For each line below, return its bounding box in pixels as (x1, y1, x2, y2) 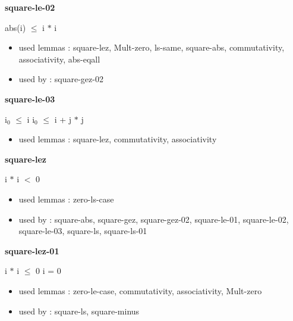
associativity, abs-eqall (18, 52, 100, 65)
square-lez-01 (5, 244, 59, 257)
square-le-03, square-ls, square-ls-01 (18, 225, 147, 237)
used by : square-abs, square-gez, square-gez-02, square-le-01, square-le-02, (18, 213, 289, 225)
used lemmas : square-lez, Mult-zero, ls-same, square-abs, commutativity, (18, 41, 285, 54)
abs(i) (5, 21, 26, 33)
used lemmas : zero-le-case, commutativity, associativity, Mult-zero (18, 284, 262, 297)
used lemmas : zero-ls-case (18, 192, 114, 205)
